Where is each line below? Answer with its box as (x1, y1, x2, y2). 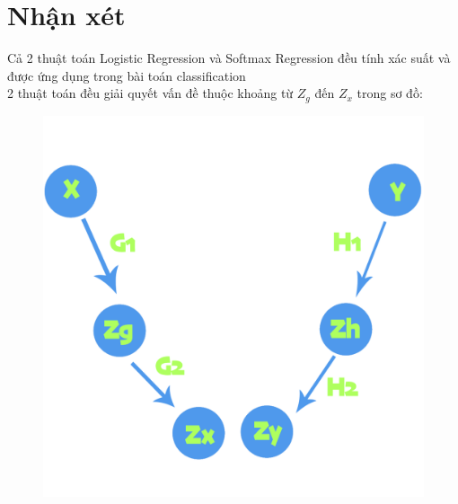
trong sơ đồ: (357, 84, 423, 102)
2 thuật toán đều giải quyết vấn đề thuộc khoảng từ (7, 84, 294, 102)
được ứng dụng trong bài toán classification (7, 66, 246, 84)
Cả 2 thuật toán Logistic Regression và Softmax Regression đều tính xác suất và (7, 49, 451, 67)
